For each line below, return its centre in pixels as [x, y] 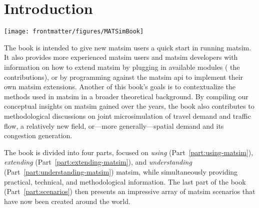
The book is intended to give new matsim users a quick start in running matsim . [128, 47]
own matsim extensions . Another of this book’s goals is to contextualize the [120, 87]
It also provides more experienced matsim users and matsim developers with [121, 57]
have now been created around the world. [67, 201]
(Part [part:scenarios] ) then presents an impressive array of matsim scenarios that [130, 191]
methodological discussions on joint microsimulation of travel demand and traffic [127, 115]
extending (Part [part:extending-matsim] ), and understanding [98, 162]
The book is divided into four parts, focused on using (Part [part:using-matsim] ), [129, 152]
